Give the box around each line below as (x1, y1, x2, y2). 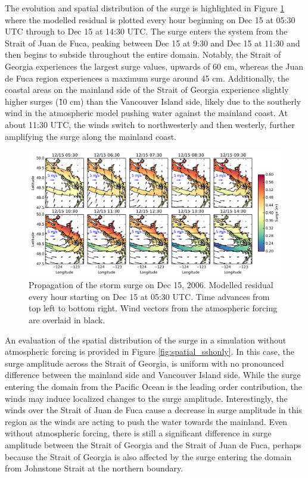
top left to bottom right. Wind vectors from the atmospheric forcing (29, 302, 278, 314)
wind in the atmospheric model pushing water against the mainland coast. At (5, 107, 288, 119)
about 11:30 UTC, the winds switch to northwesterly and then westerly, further (5, 118, 295, 130)
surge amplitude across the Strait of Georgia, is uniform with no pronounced (5, 357, 284, 369)
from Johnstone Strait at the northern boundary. (5, 462, 183, 474)
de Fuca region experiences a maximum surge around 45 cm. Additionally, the (5, 71, 290, 84)
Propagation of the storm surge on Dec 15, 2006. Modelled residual (29, 279, 273, 291)
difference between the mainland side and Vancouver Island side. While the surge (5, 368, 301, 381)
